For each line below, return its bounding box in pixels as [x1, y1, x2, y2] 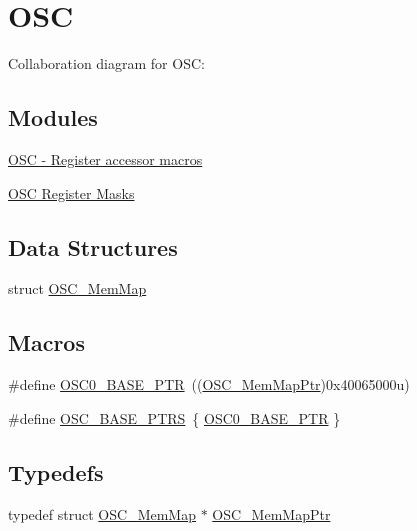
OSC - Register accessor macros [8, 148, 203, 169]
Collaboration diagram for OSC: [8, 53, 205, 74]
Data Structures [8, 231, 178, 262]
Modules [8, 102, 98, 133]
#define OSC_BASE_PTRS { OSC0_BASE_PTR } [8, 407, 341, 428]
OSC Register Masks [8, 182, 135, 203]
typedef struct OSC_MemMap [8, 503, 196, 524]
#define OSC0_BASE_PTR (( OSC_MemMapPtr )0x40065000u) [8, 374, 410, 395]
